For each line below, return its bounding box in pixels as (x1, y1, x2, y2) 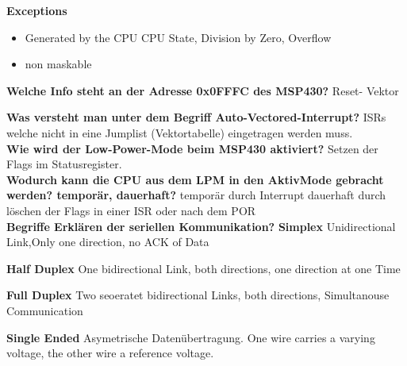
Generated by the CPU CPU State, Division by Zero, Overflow (25, 29, 332, 45)
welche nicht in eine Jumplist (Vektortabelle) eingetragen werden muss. (6, 124, 353, 141)
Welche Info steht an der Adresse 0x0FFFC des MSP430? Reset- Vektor (6, 82, 399, 98)
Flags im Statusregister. (6, 156, 122, 172)
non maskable (25, 56, 92, 72)
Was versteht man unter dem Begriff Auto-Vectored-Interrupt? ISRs (6, 109, 386, 125)
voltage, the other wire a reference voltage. (6, 345, 214, 361)
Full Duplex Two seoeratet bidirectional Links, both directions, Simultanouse (6, 287, 390, 303)
